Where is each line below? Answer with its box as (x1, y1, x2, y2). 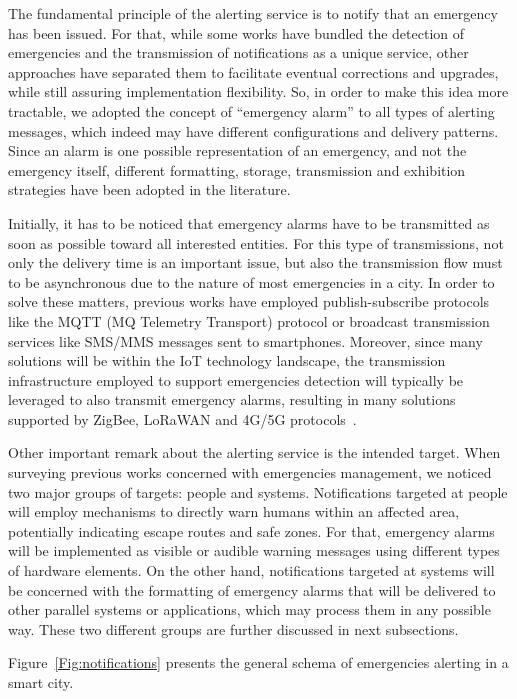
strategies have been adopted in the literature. (8, 179, 291, 200)
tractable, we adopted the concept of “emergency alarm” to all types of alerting (8, 100, 495, 121)
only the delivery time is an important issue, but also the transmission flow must (8, 252, 503, 273)
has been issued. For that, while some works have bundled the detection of (8, 22, 465, 43)
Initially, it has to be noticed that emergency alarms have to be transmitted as (8, 212, 490, 233)
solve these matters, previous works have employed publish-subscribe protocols (8, 291, 490, 312)
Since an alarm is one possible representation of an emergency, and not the (8, 140, 467, 161)
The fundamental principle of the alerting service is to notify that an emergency (8, 3, 498, 23)
